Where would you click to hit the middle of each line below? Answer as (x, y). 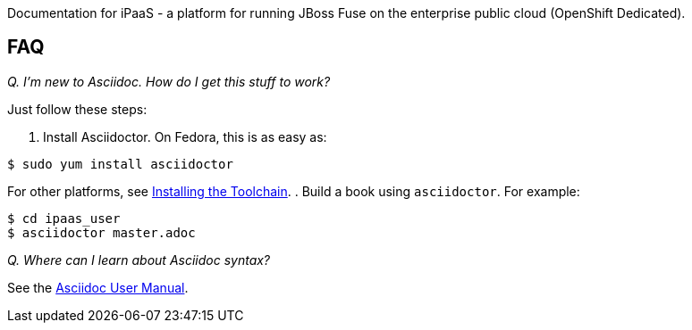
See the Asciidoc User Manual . (98, 287)
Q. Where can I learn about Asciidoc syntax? (139, 260)
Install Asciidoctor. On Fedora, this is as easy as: (185, 136)
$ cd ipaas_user (64, 218)
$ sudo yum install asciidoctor (120, 164)
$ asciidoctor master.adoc (101, 232)
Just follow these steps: (77, 109)
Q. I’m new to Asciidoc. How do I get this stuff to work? (169, 81)
